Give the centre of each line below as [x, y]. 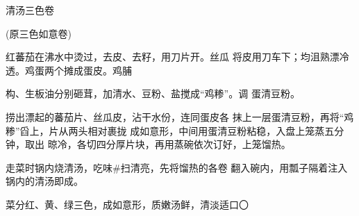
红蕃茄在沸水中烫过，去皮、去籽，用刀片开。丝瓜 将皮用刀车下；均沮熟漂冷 [177, 57]
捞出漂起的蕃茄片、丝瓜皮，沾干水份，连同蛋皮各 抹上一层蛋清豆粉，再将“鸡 [180, 116]
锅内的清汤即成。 [44, 181]
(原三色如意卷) [39, 33]
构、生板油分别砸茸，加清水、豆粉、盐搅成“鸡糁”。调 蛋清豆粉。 [153, 93]
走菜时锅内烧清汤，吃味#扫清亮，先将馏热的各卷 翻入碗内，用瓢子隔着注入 [177, 167]
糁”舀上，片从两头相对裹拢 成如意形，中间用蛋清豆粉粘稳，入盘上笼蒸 [165, 130]
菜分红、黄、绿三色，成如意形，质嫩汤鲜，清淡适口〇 [127, 204]
